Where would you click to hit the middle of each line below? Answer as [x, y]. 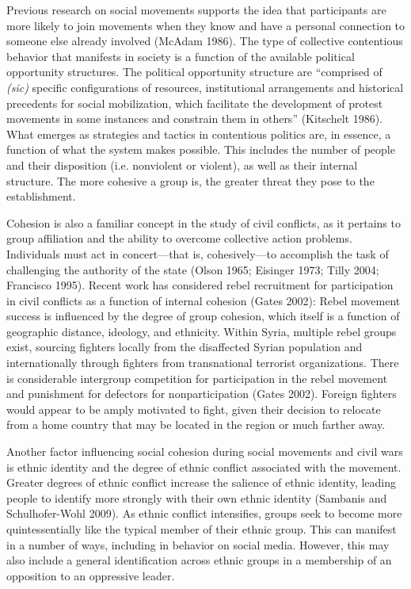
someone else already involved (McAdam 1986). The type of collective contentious [205, 41]
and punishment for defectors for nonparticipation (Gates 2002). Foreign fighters [202, 394]
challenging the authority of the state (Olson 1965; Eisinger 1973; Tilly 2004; [193, 269]
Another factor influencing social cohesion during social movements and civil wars [205, 451]
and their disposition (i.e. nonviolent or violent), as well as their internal [182, 164]
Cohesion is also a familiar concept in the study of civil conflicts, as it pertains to [204, 222]
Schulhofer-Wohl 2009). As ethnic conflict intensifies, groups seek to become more [204, 513]
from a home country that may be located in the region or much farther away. [196, 425]
